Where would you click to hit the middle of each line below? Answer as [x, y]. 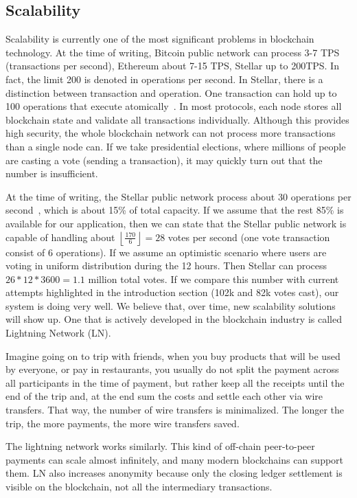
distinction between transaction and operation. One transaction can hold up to [171, 92]
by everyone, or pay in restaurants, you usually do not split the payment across [172, 369]
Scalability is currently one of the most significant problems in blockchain [160, 39]
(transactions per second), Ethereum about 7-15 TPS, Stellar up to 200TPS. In [172, 66]
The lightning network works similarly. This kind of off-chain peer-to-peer [160, 446]
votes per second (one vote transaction [249, 237]
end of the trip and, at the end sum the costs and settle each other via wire [164, 396]
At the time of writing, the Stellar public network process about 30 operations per [178, 196]
